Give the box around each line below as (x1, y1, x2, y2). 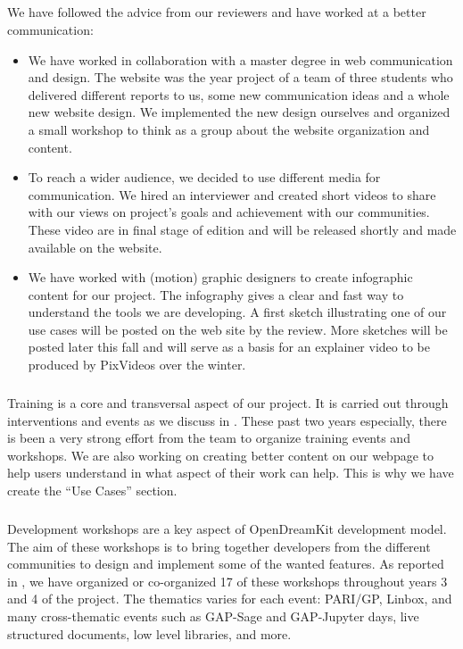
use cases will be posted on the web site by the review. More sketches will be (28, 320, 448, 338)
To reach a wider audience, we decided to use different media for (28, 168, 381, 187)
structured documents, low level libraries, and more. (7, 624, 292, 643)
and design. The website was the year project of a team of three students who (28, 68, 453, 87)
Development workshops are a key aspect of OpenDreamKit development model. (7, 519, 447, 537)
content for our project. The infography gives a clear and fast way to (28, 285, 404, 304)
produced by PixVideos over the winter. (28, 355, 246, 374)
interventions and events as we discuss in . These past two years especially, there (7, 411, 447, 429)
